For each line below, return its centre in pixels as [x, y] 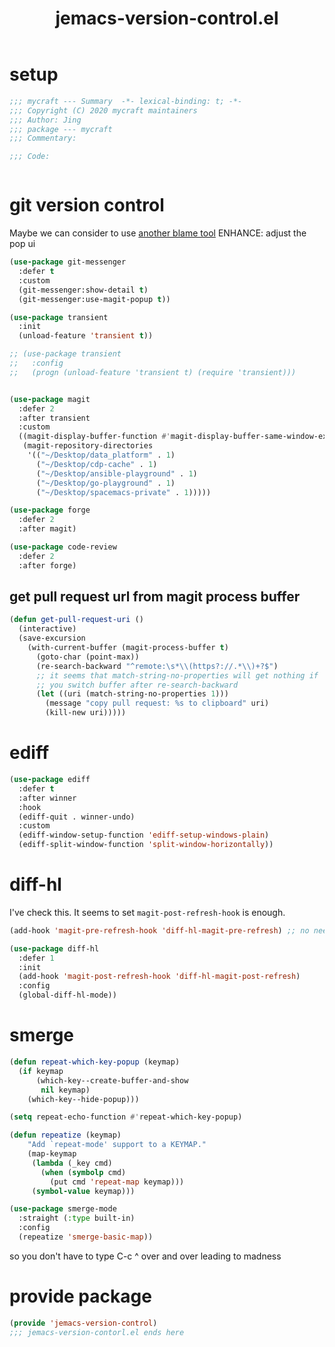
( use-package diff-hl [54, 948]
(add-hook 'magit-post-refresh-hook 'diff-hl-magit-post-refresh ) [159, 977]
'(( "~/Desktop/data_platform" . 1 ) [101, 455]
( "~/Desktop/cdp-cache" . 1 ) [96, 464]
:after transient [54, 418]
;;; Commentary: [43, 138]
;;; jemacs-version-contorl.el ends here [97, 1332]
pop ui [22, 244]
